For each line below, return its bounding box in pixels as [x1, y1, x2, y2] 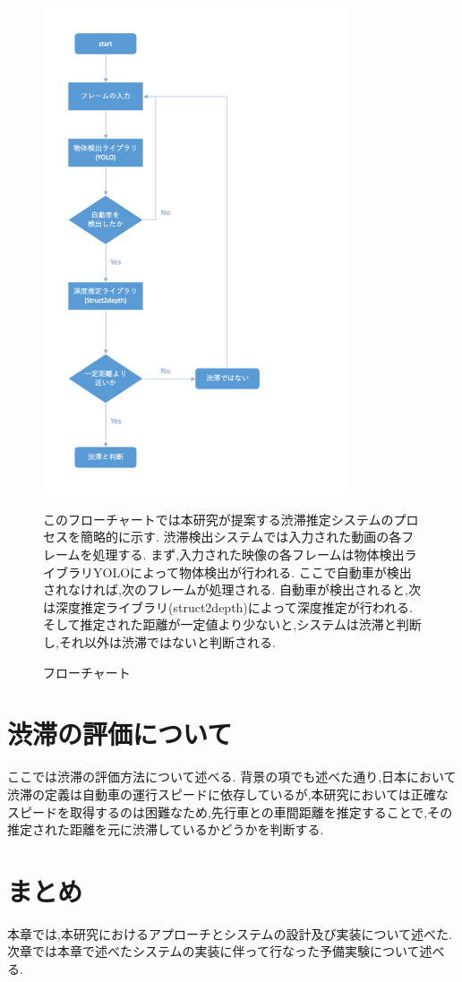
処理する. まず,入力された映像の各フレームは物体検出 [92, 545, 405, 564]
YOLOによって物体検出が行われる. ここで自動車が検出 [92, 562, 412, 581]
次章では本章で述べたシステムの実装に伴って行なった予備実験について [7, 942, 420, 961]
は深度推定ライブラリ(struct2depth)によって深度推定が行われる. [43, 597, 413, 616]
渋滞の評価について [7, 715, 233, 752]
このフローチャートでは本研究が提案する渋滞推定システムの [43, 509, 394, 528]
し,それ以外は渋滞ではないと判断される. [43, 633, 276, 651]
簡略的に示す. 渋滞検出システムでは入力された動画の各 [80, 527, 402, 546]
